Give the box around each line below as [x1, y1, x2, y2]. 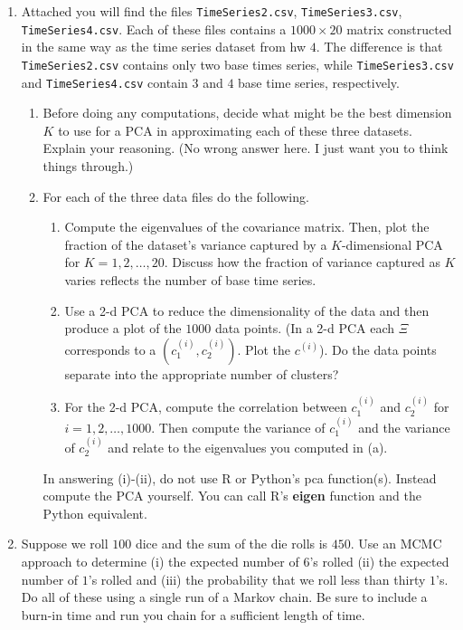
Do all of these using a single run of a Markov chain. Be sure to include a [21, 587, 428, 606]
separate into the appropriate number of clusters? [64, 364, 339, 383]
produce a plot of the [64, 319, 182, 338]
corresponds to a [64, 339, 156, 358]
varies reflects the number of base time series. [64, 270, 317, 289]
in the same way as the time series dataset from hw [21, 37, 307, 56]
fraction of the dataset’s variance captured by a [64, 234, 327, 253]
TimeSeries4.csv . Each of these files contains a [21, 19, 287, 38]
